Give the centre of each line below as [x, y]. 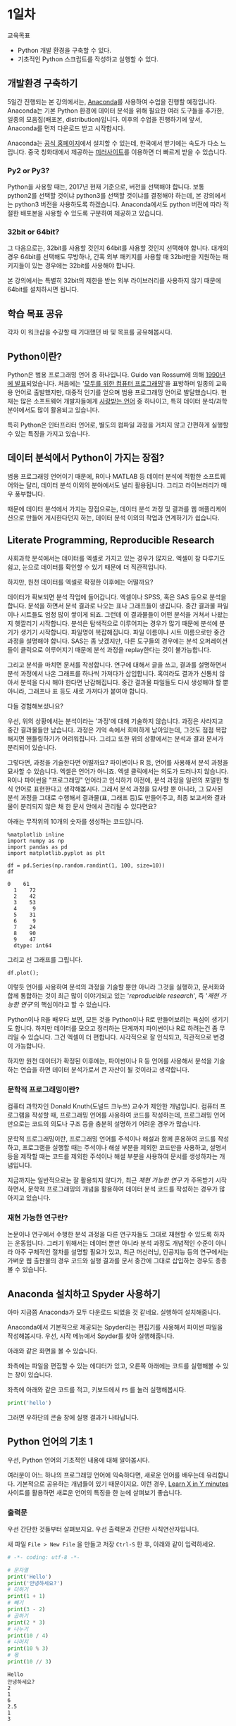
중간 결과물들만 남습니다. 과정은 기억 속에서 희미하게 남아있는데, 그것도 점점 [111, 730]
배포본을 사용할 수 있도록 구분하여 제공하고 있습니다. [92, 213]
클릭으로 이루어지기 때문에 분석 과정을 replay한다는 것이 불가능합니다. [116, 649]
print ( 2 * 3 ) [26, 1622]
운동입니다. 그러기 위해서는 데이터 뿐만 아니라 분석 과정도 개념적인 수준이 [114, 1243]
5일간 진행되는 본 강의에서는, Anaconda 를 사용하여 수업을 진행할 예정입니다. [112, 101]
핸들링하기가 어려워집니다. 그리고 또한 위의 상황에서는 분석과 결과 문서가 [125, 738]
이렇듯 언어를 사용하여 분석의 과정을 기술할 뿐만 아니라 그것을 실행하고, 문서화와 [116, 987]
